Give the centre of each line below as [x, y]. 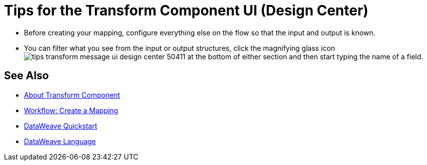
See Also [26, 76]
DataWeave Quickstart [61, 126]
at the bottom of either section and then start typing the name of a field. [305, 56]
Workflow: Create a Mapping [71, 110]
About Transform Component [72, 95]
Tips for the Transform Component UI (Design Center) [186, 10]
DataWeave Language [60, 141]
